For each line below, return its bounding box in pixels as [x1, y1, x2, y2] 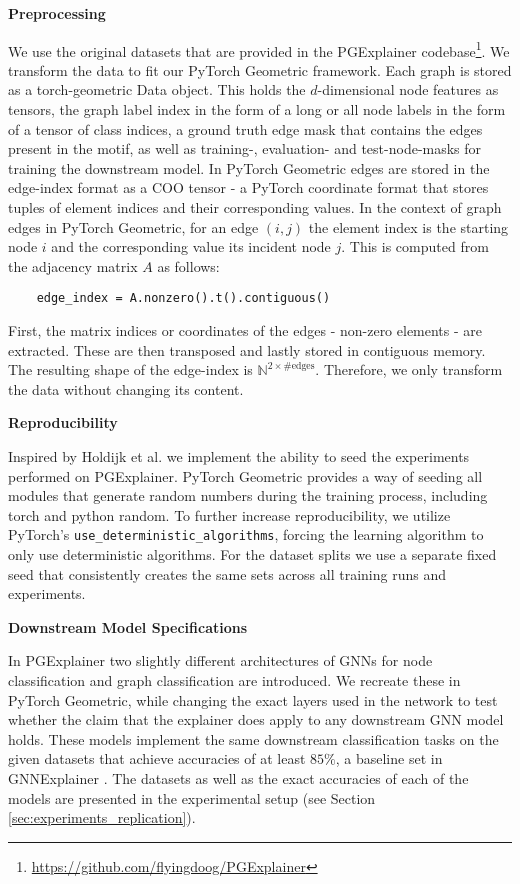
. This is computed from [341, 236, 489, 257]
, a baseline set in [335, 748, 443, 769]
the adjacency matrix [8, 255, 138, 276]
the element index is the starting [308, 216, 509, 237]
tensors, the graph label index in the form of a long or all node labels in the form [8, 99, 506, 120]
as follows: [157, 255, 220, 276]
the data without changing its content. [8, 378, 244, 399]
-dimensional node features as [317, 79, 499, 100]
